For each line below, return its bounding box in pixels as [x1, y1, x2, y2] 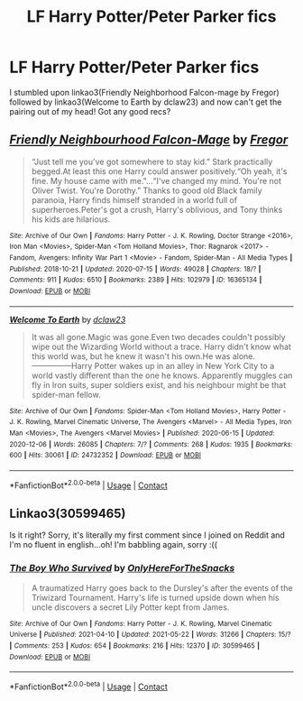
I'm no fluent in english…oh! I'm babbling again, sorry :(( [9, 540, 218, 550]
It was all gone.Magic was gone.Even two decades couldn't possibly [31, 331, 286, 342]
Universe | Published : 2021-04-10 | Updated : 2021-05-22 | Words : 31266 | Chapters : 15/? [9, 630, 291, 640]
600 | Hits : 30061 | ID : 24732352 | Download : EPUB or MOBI [9, 451, 201, 460]
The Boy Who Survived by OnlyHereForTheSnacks [9, 562, 235, 575]
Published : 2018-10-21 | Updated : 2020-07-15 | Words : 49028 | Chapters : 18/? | [9, 264, 262, 273]
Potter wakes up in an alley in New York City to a [94, 360, 275, 371]
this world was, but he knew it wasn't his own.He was [31, 350, 231, 362]
